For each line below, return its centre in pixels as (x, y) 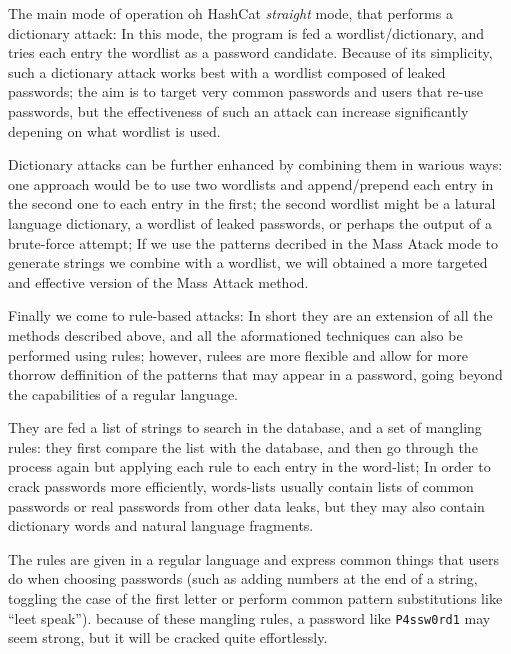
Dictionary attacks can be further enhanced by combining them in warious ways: (255, 164)
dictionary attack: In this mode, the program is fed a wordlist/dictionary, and (246, 32)
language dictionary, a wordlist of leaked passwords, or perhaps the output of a (250, 222)
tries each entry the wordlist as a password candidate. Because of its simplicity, (250, 52)
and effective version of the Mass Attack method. (158, 281)
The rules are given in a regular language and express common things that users (254, 558)
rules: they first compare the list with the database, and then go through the (243, 446)
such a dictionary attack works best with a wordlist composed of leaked (227, 71)
